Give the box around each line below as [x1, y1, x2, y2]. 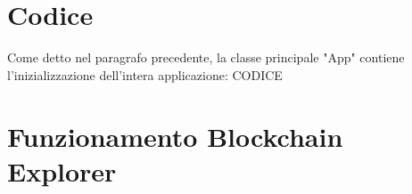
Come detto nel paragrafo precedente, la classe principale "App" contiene [7, 48, 405, 67]
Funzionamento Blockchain [7, 117, 343, 154]
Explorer [7, 152, 117, 189]
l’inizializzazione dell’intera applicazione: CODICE [7, 65, 283, 84]
